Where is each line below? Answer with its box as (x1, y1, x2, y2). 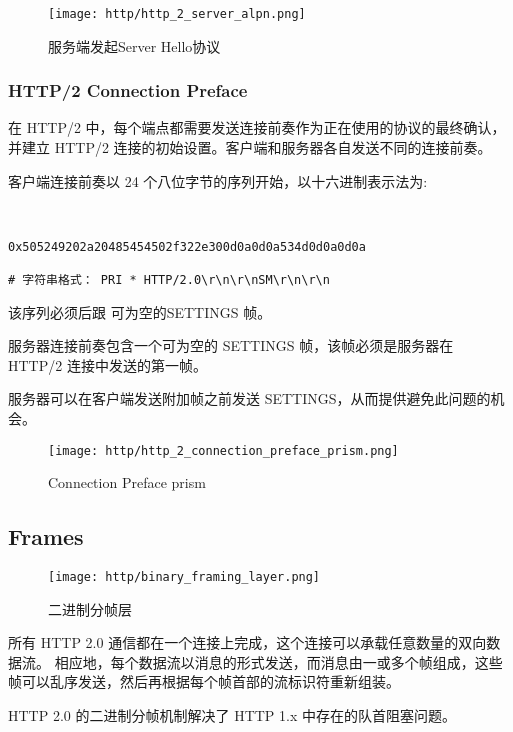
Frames (8, 521, 84, 552)
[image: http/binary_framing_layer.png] (48, 569, 321, 584)
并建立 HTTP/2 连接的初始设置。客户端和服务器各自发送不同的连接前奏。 (8, 137, 492, 158)
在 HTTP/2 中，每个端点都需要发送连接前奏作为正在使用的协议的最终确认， (8, 117, 506, 138)
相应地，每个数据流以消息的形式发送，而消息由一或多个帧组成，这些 (54, 651, 503, 672)
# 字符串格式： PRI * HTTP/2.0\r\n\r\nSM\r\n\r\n (8, 272, 330, 287)
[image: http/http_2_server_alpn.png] (48, 7, 306, 21)
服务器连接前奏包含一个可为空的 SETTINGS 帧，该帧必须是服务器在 (8, 335, 454, 356)
